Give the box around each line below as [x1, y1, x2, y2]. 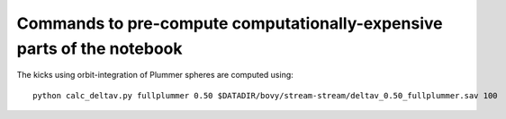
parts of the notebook [16, 38, 183, 58]
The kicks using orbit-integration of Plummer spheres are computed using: [16, 70, 294, 81]
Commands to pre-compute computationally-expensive [16, 13, 443, 33]
